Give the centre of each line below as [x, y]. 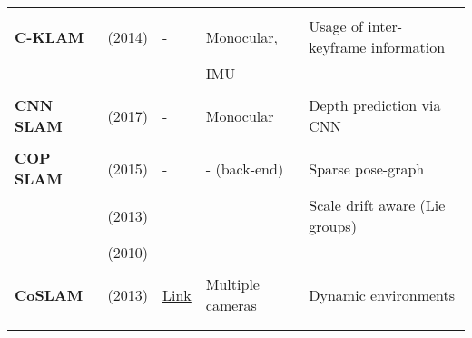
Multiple [232, 284]
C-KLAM [49, 36]
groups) [333, 226]
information [408, 47]
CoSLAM [49, 294]
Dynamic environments [382, 294]
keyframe [338, 47]
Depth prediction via [375, 105]
